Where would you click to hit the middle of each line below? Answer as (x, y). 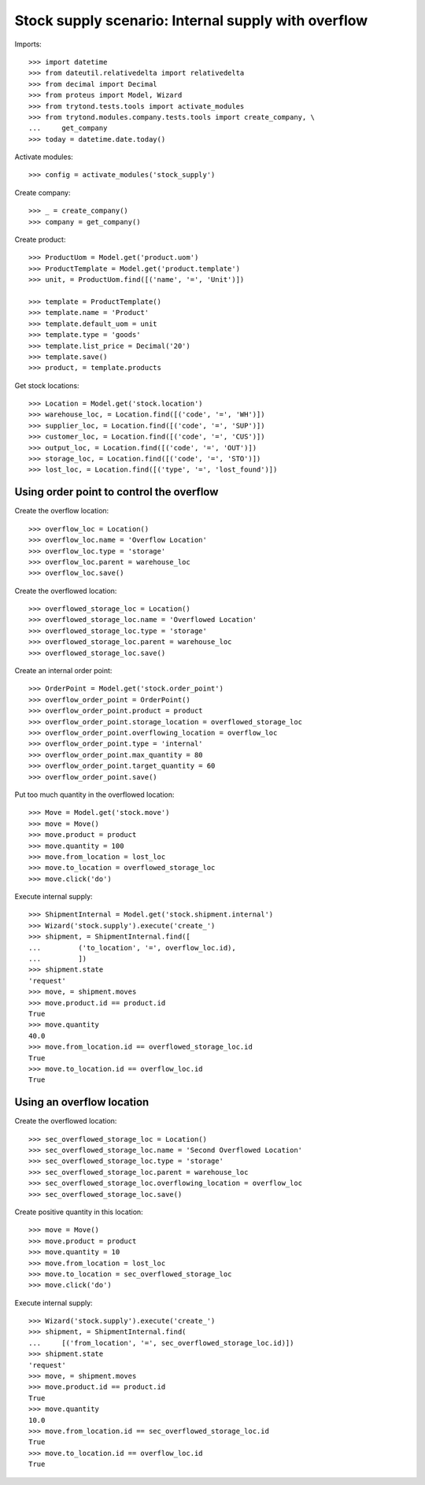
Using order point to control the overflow (116, 492)
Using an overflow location (82, 1102)
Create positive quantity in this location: (79, 1212)
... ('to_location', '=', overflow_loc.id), (132, 948)
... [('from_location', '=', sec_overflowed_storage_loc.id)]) (161, 1343)
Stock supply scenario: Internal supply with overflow (191, 20)
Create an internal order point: (63, 671)
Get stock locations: (47, 385)
